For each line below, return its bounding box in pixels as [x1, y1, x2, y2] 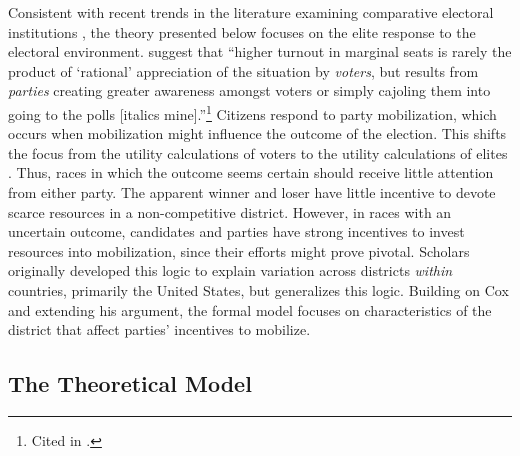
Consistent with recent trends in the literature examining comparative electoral [8, 2, 494, 22]
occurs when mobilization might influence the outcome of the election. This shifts [8, 123, 507, 144]
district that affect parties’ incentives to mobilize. [8, 319, 311, 340]
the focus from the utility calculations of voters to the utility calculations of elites [8, 142, 508, 163]
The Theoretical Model [8, 368, 252, 399]
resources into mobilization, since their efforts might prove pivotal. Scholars [8, 240, 470, 261]
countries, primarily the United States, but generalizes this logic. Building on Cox [8, 279, 509, 300]
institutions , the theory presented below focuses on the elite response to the [8, 21, 476, 42]
